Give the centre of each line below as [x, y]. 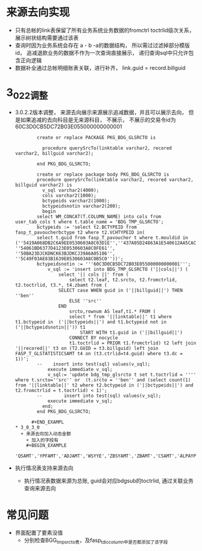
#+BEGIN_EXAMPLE [46, 446]
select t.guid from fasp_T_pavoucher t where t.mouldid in [112, 238]
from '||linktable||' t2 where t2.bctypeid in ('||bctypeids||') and [104, 385]
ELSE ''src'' [85, 301]
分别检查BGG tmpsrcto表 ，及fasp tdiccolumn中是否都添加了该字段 [96, 541]
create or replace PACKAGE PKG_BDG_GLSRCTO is [96, 138]
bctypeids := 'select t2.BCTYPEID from [87, 227]
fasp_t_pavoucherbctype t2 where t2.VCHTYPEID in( [80, 232]
